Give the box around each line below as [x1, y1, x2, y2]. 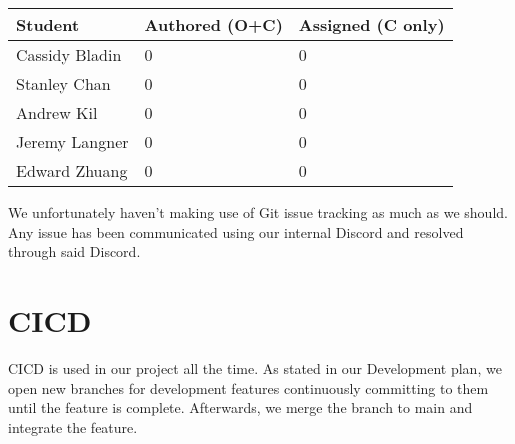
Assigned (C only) [298, 13, 445, 36]
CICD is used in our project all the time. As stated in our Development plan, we [8, 357, 502, 378]
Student [16, 13, 80, 36]
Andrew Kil [16, 101, 98, 124]
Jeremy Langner [16, 130, 129, 153]
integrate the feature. [8, 416, 138, 437]
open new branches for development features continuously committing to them [8, 377, 489, 398]
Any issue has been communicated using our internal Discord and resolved [8, 221, 464, 242]
